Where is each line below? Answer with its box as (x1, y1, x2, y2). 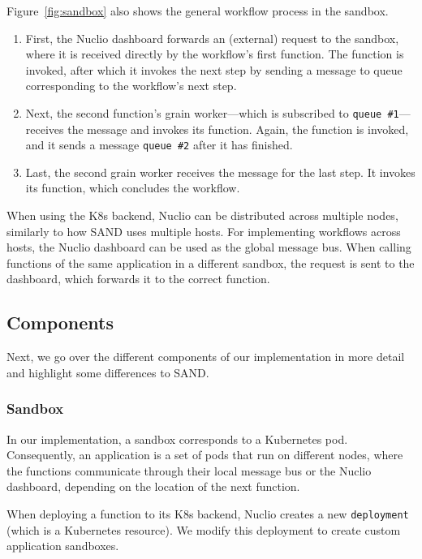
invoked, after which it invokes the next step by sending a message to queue (25, 61, 403, 78)
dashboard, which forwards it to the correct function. (6, 270, 270, 287)
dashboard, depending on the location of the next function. (6, 478, 300, 495)
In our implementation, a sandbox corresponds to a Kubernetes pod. (6, 430, 348, 447)
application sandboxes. (6, 537, 119, 554)
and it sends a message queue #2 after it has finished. (25, 136, 293, 153)
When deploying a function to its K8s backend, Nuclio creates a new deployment (6, 505, 409, 522)
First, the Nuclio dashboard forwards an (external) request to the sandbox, (25, 29, 399, 46)
